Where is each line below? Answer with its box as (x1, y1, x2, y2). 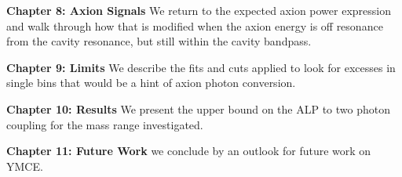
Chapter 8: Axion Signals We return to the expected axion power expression (6, 2, 391, 18)
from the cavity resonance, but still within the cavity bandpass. (6, 33, 312, 49)
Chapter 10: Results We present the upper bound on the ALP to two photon (6, 100, 391, 117)
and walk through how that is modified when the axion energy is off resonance (6, 17, 383, 34)
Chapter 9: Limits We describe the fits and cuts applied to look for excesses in (6, 59, 396, 75)
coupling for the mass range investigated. (6, 116, 203, 132)
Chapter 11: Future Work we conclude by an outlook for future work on (6, 143, 371, 159)
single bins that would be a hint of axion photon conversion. (6, 74, 296, 91)
